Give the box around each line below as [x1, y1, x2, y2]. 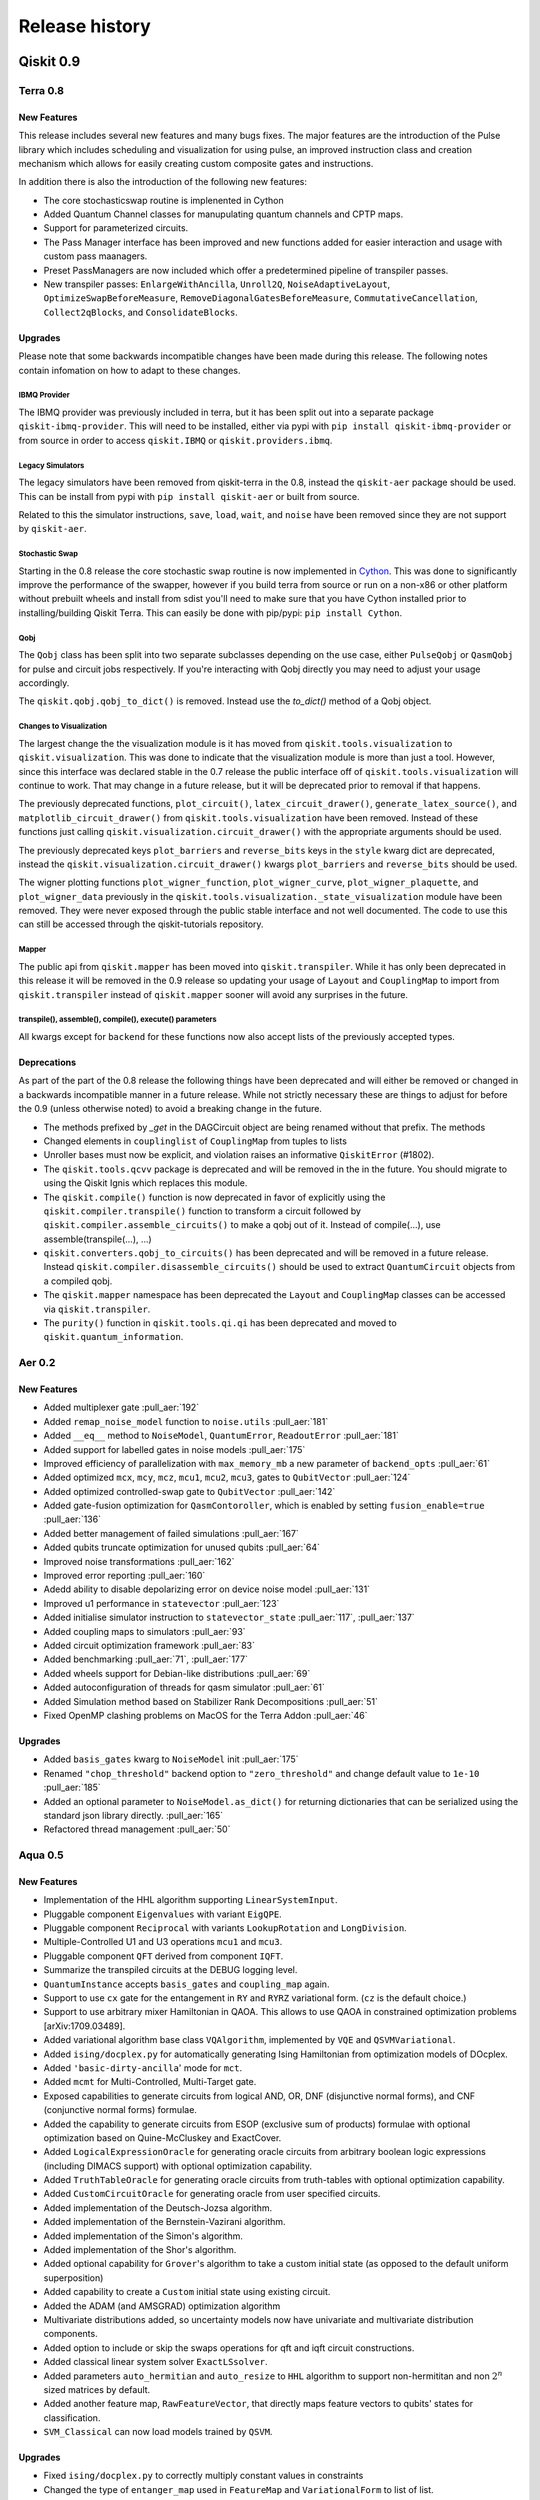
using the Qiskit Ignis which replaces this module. [43, 1177, 248, 1189]
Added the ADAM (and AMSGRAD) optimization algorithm [43, 2300, 281, 2312]
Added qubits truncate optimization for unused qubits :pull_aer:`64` [43, 1541, 320, 1554]
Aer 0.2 [18, 1356, 56, 1370]
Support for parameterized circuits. [43, 222, 189, 234]
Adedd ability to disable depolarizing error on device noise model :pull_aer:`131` [43, 1583, 370, 1595]
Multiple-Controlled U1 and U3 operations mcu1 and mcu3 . [43, 1936, 283, 1948]
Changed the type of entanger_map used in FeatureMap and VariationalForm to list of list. [43, 2483, 434, 2495]
